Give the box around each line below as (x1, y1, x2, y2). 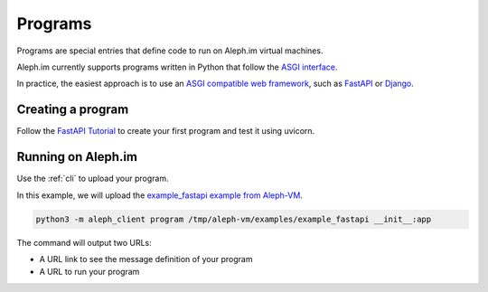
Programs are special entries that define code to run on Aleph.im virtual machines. (16, 45, 324, 56)
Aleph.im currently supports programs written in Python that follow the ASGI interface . (16, 61, 338, 72)
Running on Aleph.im (16, 149, 138, 165)
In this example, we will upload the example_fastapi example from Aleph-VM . (16, 190, 303, 201)
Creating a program (16, 102, 129, 118)
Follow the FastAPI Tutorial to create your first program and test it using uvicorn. (16, 126, 315, 137)
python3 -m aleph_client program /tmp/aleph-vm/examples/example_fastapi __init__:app (35, 213, 432, 224)
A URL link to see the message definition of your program (39, 253, 253, 264)
